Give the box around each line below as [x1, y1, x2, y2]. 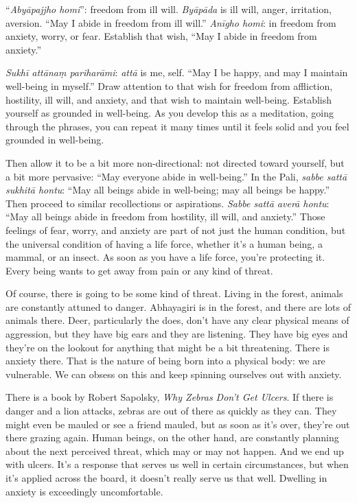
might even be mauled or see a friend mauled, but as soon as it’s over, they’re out [5, 417, 350, 431]
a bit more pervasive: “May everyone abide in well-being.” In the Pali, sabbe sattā [5, 169, 347, 183]
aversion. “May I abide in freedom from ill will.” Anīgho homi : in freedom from [5, 15, 336, 30]
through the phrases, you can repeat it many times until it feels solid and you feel [5, 119, 349, 133]
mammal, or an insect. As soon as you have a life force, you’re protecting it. [5, 250, 325, 264]
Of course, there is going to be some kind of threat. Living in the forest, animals [5, 286, 343, 301]
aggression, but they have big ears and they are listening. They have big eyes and [5, 327, 348, 341]
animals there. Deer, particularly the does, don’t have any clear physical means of [5, 313, 349, 327]
